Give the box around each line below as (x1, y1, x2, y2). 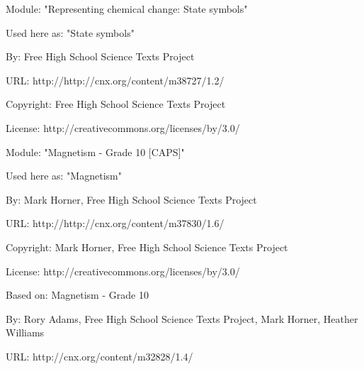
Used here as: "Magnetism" (6, 168, 122, 183)
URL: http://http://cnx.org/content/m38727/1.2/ (6, 72, 224, 87)
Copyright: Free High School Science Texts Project (6, 97, 226, 111)
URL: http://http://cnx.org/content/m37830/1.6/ (6, 216, 224, 231)
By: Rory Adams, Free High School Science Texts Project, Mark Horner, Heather (6, 311, 358, 326)
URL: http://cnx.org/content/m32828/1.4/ (6, 348, 193, 363)
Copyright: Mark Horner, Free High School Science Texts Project (6, 239, 288, 254)
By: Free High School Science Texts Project (6, 49, 195, 64)
